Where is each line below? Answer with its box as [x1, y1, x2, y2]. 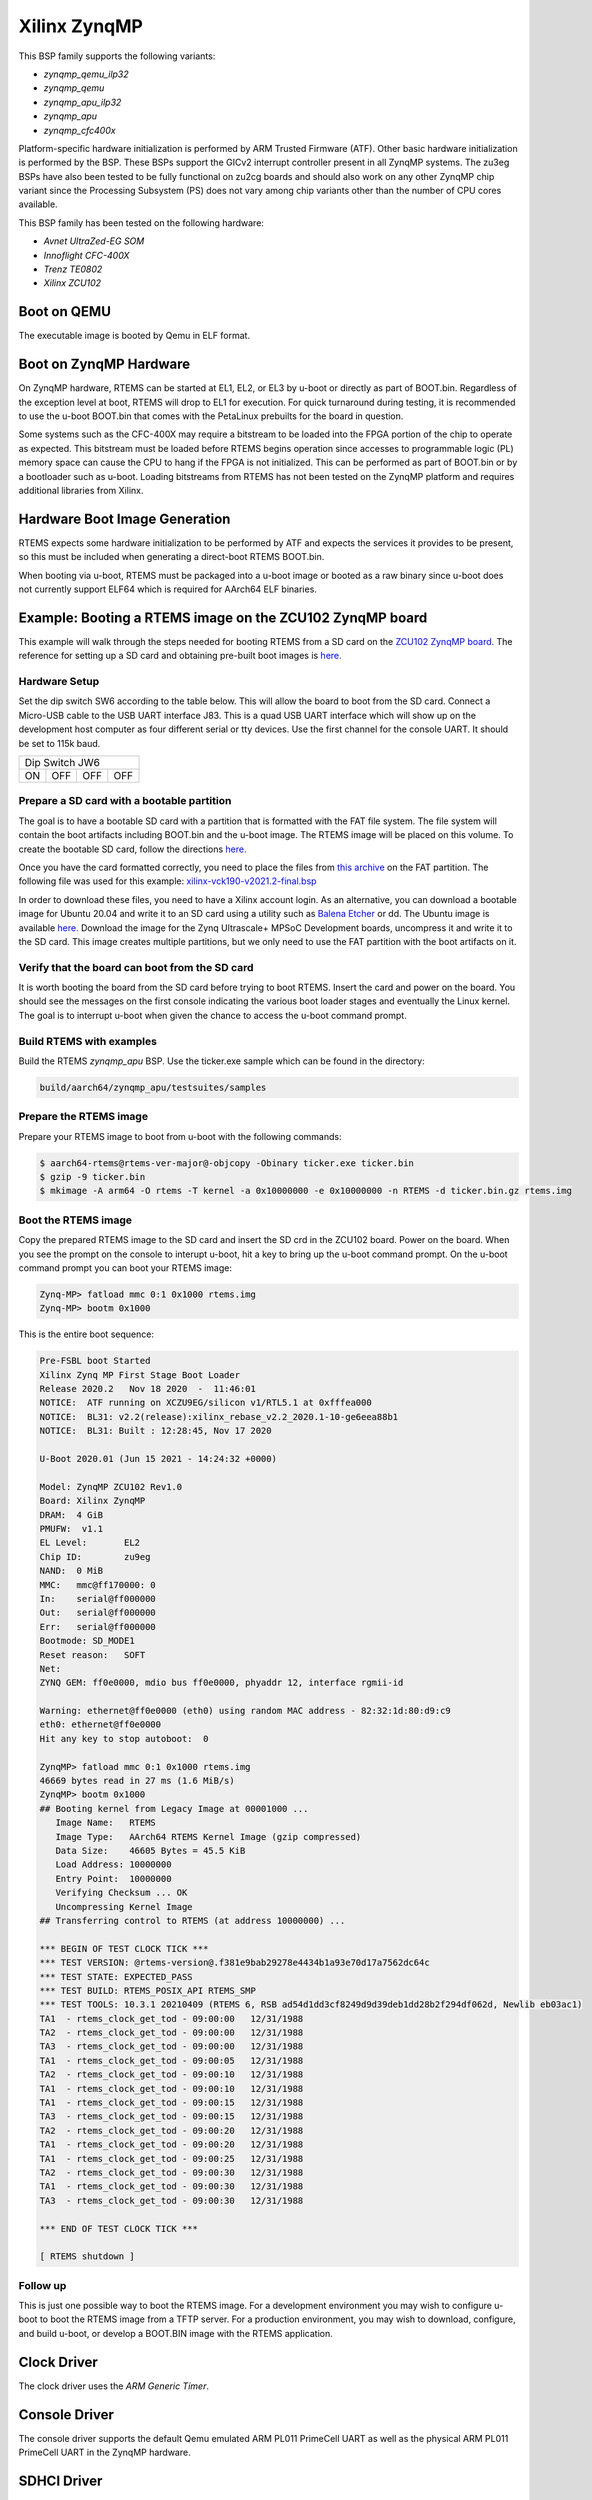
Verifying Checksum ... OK [55, 1887, 188, 1899]
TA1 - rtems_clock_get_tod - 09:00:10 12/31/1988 [39, 2083, 304, 2094]
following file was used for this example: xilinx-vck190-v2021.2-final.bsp [18, 875, 317, 887]
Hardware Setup [18, 675, 100, 689]
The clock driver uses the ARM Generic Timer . [18, 2380, 210, 2392]
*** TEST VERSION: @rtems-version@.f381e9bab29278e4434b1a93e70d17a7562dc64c [39, 1957, 430, 1969]
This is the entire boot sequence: [18, 1328, 155, 1340]
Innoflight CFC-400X [43, 249, 130, 261]
